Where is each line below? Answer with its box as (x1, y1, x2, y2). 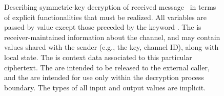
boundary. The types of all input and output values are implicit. (4, 82, 206, 92)
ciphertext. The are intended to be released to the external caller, (4, 62, 210, 72)
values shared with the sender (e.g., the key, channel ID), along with (4, 42, 219, 52)
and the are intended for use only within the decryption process (4, 72, 204, 83)
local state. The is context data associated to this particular (4, 51, 192, 62)
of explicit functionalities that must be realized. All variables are (4, 11, 207, 22)
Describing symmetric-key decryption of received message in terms (4, 2, 216, 12)
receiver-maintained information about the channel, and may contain (4, 31, 220, 42)
